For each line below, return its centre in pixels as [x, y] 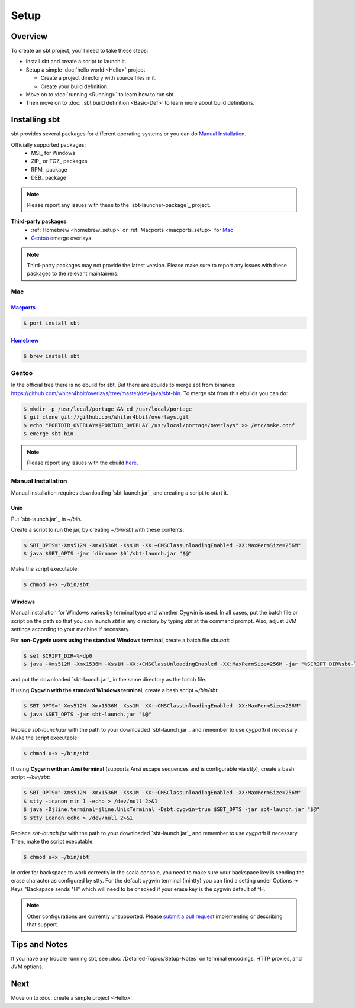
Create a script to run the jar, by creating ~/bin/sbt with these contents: [98, 530]
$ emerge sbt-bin [49, 434]
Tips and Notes [39, 944]
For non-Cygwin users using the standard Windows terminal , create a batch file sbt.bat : [120, 640]
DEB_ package [49, 178]
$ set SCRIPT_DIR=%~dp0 [58, 656]
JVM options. [27, 967]
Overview [29, 36]
